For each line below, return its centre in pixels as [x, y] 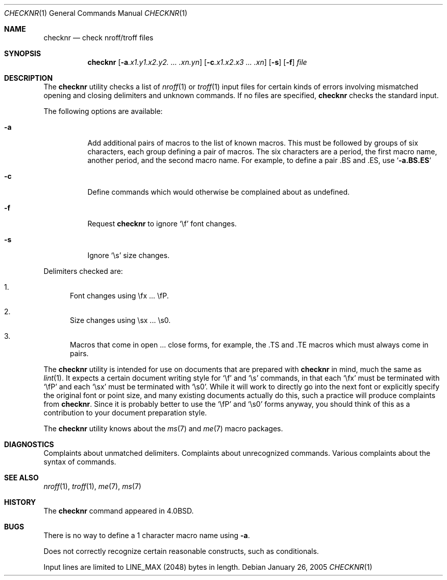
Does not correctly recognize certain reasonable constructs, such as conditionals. [181, 551]
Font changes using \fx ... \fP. [119, 296]
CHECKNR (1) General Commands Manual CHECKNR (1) [96, 13]
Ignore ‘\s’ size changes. [129, 255]
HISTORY [20, 502]
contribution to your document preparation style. [125, 413]
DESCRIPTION [29, 78]
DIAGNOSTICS [29, 444]
